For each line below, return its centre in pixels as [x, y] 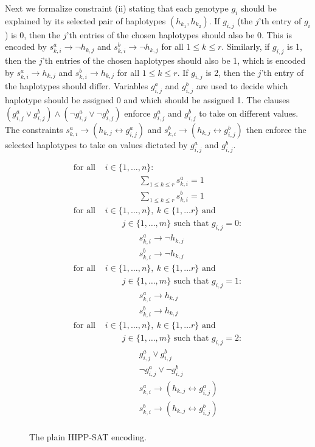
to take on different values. [249, 113]
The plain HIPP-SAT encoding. [88, 436]
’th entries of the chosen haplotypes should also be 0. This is [179, 34]
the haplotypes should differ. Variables [77, 86]
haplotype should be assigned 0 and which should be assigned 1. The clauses [147, 100]
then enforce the [276, 129]
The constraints [34, 129]
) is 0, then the [33, 34]
